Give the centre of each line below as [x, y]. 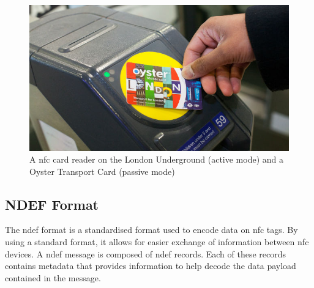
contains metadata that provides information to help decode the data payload [151, 266]
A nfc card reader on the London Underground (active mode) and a [156, 159]
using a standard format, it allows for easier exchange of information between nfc [157, 242]
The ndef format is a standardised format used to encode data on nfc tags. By [151, 230]
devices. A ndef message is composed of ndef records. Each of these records [146, 253]
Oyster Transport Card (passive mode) [102, 171]
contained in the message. [53, 277]
